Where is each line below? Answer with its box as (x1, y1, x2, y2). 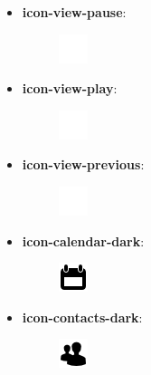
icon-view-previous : (22, 155, 145, 174)
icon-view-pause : (22, 3, 127, 21)
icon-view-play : (22, 79, 118, 98)
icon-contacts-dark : (22, 307, 143, 326)
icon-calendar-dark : (22, 231, 145, 250)
